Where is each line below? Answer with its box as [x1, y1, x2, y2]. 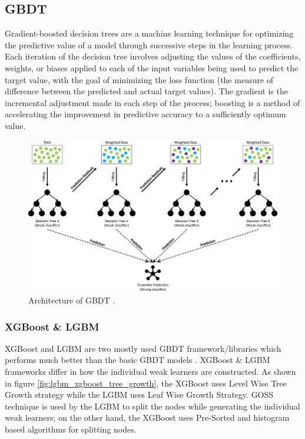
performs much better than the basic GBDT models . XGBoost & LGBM [5, 354, 270, 366]
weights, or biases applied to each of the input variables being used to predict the [5, 61, 299, 74]
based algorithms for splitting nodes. [5, 423, 137, 435]
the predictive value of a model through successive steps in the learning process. [5, 38, 293, 51]
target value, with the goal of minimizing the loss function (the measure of [5, 73, 274, 85]
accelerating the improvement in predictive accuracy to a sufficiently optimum [5, 108, 286, 120]
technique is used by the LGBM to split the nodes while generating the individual [5, 400, 300, 412]
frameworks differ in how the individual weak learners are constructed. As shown [5, 365, 296, 378]
